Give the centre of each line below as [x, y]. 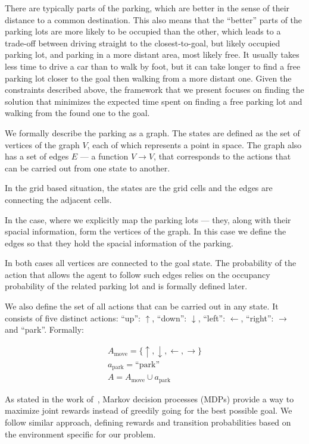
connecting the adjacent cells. [58, 199]
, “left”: [212, 318]
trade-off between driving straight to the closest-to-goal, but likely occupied [143, 43]
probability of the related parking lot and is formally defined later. [126, 286]
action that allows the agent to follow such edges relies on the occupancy [138, 274]
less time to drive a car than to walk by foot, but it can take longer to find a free [153, 66]
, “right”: [257, 318]
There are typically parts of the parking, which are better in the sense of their [147, 8]
